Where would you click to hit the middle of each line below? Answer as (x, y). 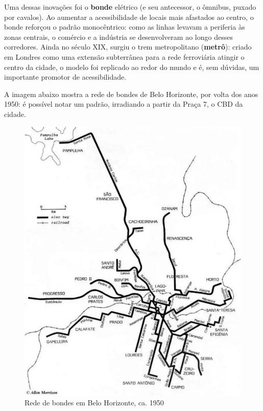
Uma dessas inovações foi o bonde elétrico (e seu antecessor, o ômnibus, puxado (130, 7)
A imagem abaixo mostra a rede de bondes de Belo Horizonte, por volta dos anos (131, 94)
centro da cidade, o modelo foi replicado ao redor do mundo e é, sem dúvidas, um (132, 67)
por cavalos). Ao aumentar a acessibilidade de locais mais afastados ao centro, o (129, 17)
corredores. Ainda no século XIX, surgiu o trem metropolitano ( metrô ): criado (128, 47)
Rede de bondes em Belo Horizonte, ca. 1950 (94, 403)
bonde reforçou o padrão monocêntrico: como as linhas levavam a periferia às (125, 27)
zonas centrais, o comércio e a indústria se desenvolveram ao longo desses (118, 37)
